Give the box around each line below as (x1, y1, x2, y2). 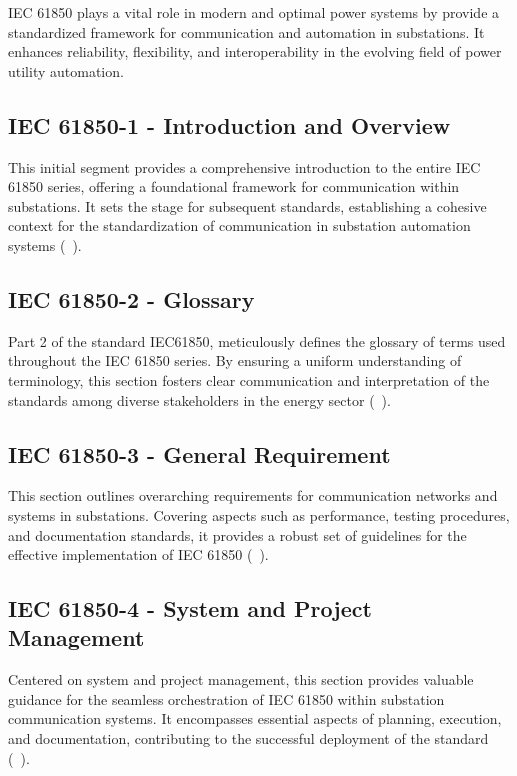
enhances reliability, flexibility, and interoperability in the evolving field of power (8, 41, 502, 62)
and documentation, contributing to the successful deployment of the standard (8, 728, 489, 749)
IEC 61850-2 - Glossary (8, 283, 255, 314)
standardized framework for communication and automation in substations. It (8, 21, 485, 42)
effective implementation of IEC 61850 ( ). (8, 544, 269, 565)
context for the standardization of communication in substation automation (8, 215, 471, 236)
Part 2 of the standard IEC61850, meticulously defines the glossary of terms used (8, 330, 506, 351)
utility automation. (8, 60, 124, 81)
